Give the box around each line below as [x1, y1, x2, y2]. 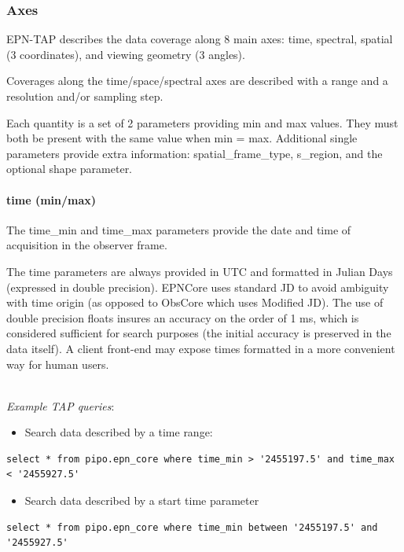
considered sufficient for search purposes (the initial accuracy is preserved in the [6, 325, 391, 341]
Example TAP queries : [6, 397, 115, 414]
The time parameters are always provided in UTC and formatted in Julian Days [6, 263, 393, 279]
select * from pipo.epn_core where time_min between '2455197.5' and [6, 521, 378, 533]
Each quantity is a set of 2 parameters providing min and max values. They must [6, 114, 398, 131]
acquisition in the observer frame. [6, 237, 167, 253]
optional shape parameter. [6, 160, 133, 177]
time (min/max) [6, 191, 97, 208]
